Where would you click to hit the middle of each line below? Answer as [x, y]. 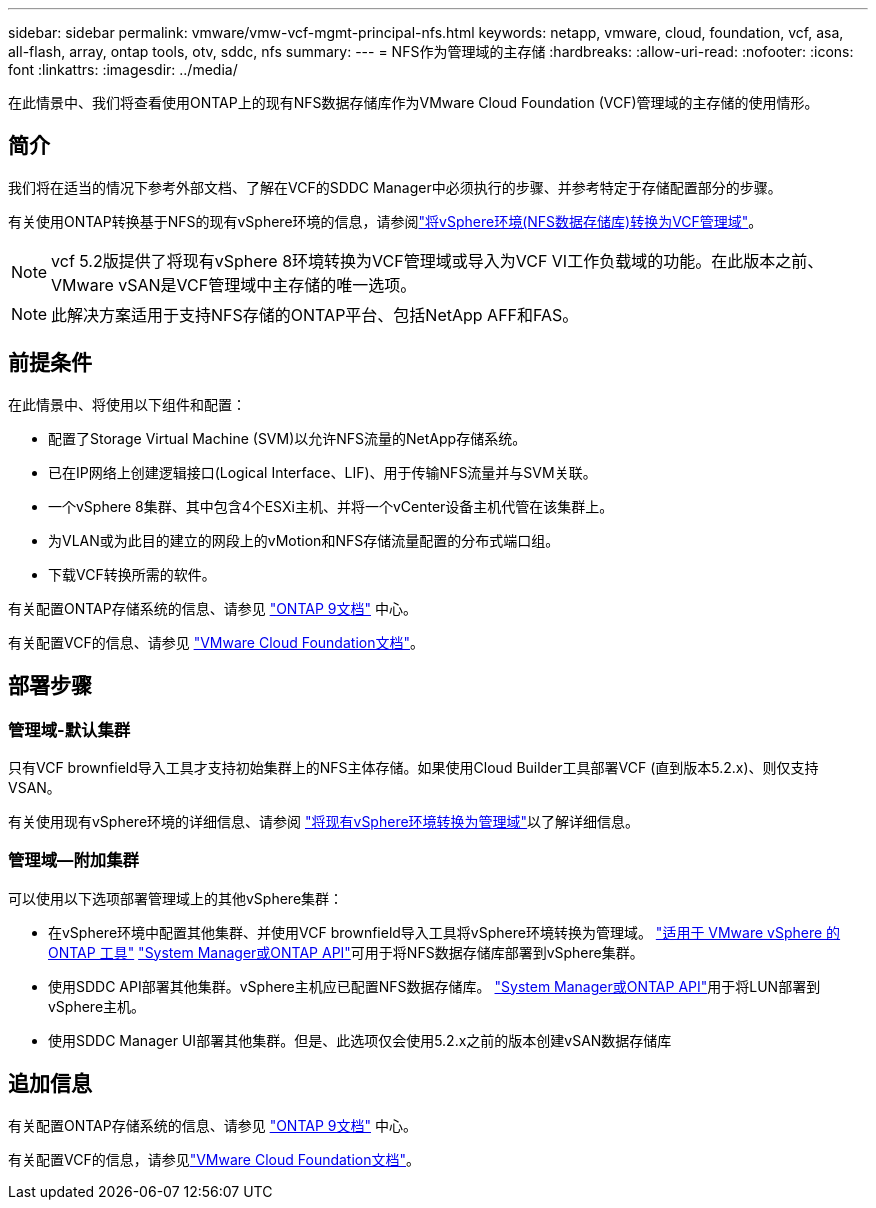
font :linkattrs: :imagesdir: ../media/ [123, 69]
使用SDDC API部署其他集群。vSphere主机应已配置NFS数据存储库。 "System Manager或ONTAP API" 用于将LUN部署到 [434, 986]
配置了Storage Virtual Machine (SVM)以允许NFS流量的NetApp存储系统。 [287, 438]
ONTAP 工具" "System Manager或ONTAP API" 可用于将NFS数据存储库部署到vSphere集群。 [346, 952]
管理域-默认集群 [69, 729]
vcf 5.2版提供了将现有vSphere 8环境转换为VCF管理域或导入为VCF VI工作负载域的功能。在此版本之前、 [437, 260]
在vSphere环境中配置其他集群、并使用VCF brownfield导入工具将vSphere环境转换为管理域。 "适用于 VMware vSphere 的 [444, 932]
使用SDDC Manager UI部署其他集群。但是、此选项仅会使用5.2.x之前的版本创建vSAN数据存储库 [360, 1040]
